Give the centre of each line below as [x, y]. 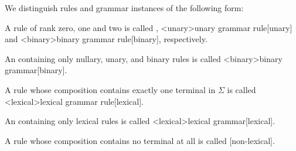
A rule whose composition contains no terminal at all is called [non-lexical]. [140, 140]
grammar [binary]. [36, 70]
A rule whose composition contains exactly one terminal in [110, 89]
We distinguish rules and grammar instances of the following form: [124, 8]
